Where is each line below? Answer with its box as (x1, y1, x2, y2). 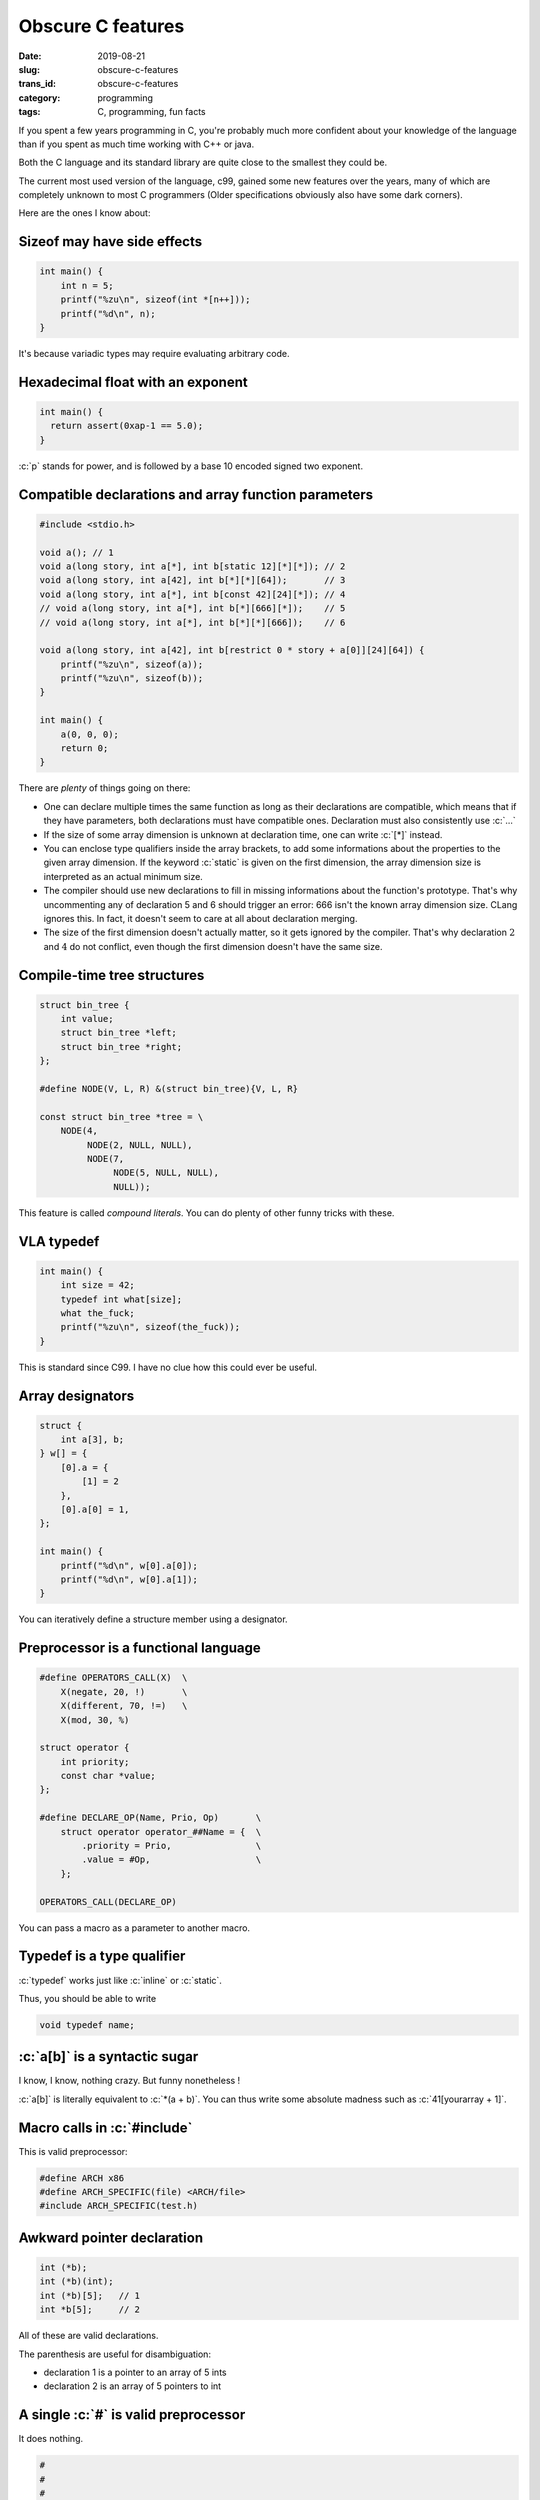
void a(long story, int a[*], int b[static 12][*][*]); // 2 (39, 560, 346, 572)
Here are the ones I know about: (18, 207, 151, 219)
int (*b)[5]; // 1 (39, 2290, 140, 2301)
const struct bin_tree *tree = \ (39, 1111, 204, 1122)
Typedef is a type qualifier (18, 1948, 186, 1965)
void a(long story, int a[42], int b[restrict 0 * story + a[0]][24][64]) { (39, 645, 425, 656)
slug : (18, 63, 40, 75)
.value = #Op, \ (81, 1854, 262, 1865)
